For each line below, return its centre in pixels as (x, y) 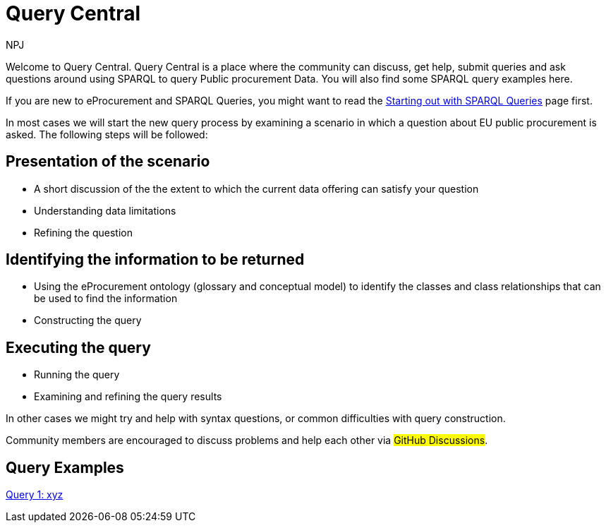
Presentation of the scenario (108, 162)
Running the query (77, 375)
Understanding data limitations (105, 210)
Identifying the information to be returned (155, 260)
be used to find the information (106, 299)
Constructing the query (88, 320)
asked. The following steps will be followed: (107, 134)
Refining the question (83, 232)
